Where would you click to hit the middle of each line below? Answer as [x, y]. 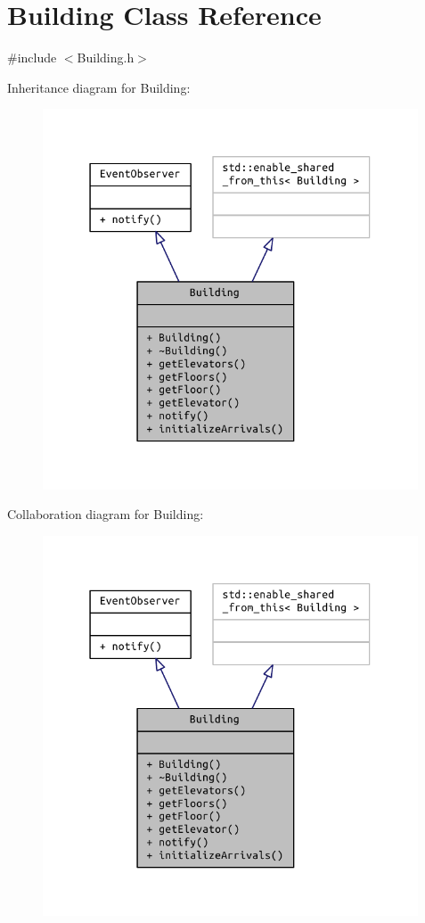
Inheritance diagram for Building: [99, 87]
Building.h [106, 58]
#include [32, 58]
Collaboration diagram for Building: [106, 514]
